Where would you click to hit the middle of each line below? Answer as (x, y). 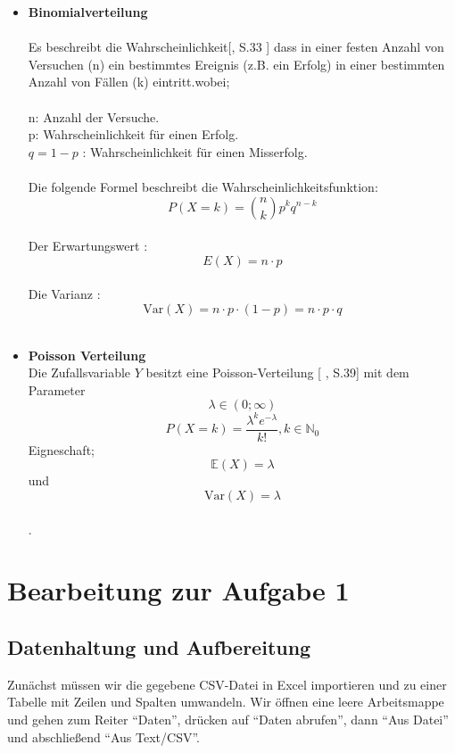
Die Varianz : (64, 294)
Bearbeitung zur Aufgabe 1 (178, 590)
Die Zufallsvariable (79, 372)
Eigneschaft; (61, 449)
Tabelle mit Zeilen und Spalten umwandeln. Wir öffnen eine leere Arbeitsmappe (226, 702)
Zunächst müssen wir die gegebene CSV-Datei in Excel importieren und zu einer (227, 684)
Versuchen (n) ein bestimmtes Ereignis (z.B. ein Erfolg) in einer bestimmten (236, 64)
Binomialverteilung (88, 12)
